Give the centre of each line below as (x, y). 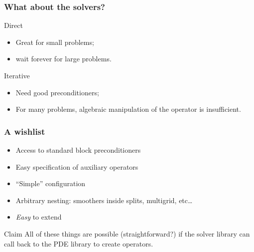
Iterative (17, 75)
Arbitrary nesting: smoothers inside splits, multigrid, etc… (104, 200)
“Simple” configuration (51, 183)
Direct (13, 25)
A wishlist (25, 131)
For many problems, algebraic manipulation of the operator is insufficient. (128, 109)
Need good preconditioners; (57, 92)
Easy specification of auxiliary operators (77, 166)
